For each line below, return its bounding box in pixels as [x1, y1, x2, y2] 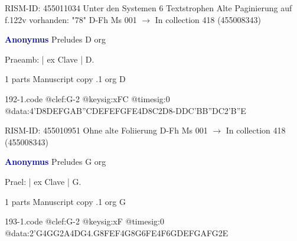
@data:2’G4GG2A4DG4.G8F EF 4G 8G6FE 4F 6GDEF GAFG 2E [5, 226, 229, 239]
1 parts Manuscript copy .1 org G [5, 195, 126, 207]
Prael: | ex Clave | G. [5, 175, 81, 187]
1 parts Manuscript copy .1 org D [5, 73, 126, 85]
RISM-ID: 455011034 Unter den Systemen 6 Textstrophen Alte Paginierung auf [5, 2, 292, 14]
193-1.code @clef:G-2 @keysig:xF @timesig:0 [5, 215, 164, 227]
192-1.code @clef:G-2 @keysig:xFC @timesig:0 [5, 92, 170, 105]
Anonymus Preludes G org [5, 155, 106, 168]
